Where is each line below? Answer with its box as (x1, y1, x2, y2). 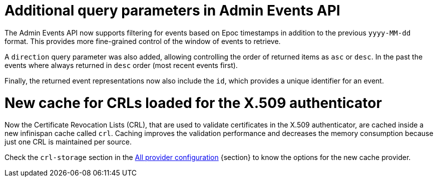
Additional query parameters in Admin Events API (5, 2, 340, 19)
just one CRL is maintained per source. (5, 137, 132, 146)
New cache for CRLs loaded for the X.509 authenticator (5, 94, 382, 111)
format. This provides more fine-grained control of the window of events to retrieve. (5, 36, 281, 45)
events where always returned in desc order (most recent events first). (5, 60, 238, 69)
